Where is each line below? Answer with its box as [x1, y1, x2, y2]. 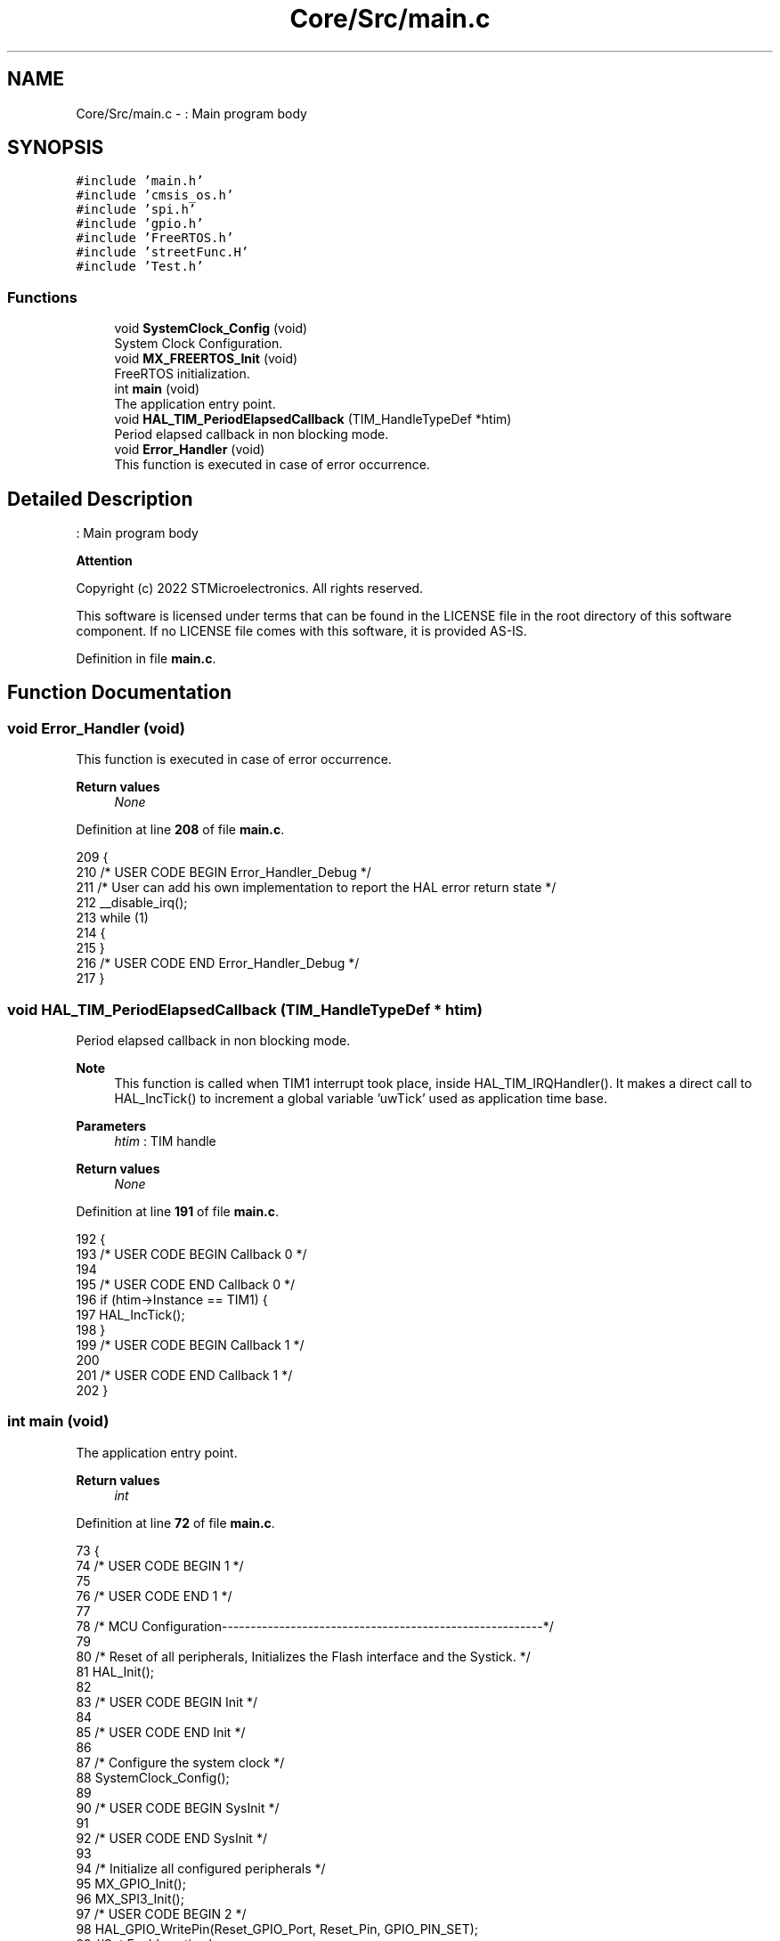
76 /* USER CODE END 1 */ [76, 1588, 232, 1604]
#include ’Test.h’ [76, 259, 204, 274]
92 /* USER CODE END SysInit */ [76, 1830, 267, 1846]
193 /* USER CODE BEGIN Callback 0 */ [76, 1247, 307, 1262]
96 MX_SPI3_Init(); [76, 1890, 184, 1906]
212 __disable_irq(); [76, 895, 188, 911]
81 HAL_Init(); [76, 1663, 154, 1679]
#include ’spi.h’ [76, 202, 197, 217]
